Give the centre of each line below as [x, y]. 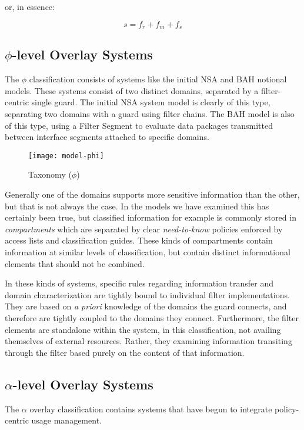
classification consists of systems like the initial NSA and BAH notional [158, 79]
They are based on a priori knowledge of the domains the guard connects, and [146, 306]
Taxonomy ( [50, 174]
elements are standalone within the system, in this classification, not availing [143, 329]
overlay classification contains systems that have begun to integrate [151, 409]
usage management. [66, 420]
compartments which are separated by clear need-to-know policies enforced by [144, 229]
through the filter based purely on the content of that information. [125, 352]
